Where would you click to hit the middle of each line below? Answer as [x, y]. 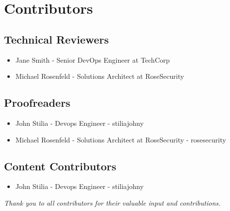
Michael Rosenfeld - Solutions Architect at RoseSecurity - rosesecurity [121, 139]
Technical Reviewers [56, 39]
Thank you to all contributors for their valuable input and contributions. [112, 202]
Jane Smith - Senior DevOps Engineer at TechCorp [93, 59]
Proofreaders [37, 103]
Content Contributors [60, 166]
